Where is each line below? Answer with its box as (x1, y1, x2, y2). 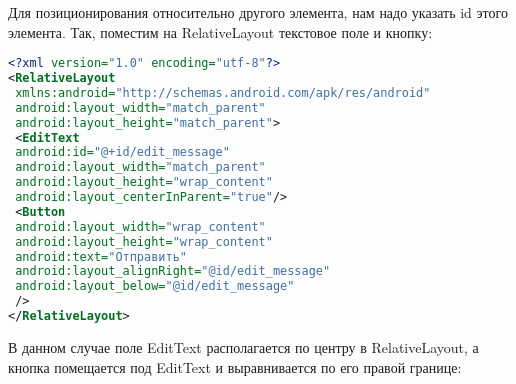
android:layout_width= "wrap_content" (15, 219, 266, 234)
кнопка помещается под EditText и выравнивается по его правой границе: (8, 356, 462, 377)
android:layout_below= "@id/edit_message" (15, 279, 295, 294)
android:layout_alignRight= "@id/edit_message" (15, 264, 331, 279)
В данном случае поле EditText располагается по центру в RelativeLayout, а (8, 336, 479, 357)
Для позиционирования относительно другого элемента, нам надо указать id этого (8, 2, 508, 22)
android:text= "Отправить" (15, 249, 187, 264)
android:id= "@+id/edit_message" (15, 145, 230, 160)
